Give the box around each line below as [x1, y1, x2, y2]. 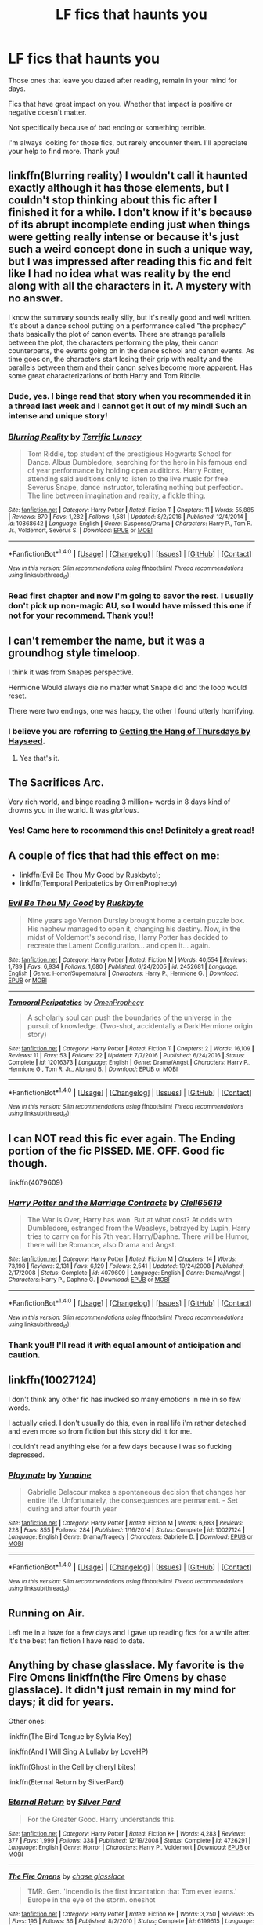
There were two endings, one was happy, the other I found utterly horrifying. [8, 706, 255, 715]
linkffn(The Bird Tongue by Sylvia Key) [8, 1731, 132, 1741]
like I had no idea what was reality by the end [8, 267, 231, 280]
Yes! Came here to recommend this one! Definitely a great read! [8, 824, 254, 835]
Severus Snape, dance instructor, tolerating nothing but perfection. [27, 482, 243, 491]
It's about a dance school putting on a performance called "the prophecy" [8, 320, 247, 331]
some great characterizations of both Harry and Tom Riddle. [8, 371, 202, 380]
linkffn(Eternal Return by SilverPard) [8, 1777, 124, 1787]
